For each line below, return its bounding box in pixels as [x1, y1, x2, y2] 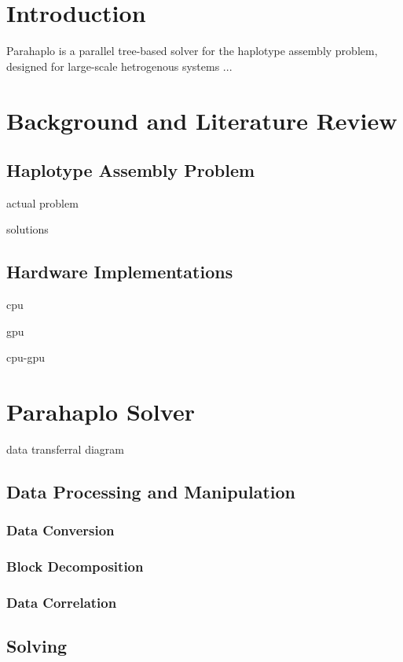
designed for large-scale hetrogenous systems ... [6, 57, 233, 74]
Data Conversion [6, 520, 115, 540]
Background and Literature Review [6, 104, 398, 136]
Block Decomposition [6, 557, 144, 576]
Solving [6, 634, 68, 658]
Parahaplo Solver [6, 395, 195, 428]
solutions [6, 221, 49, 237]
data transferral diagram [6, 441, 124, 458]
